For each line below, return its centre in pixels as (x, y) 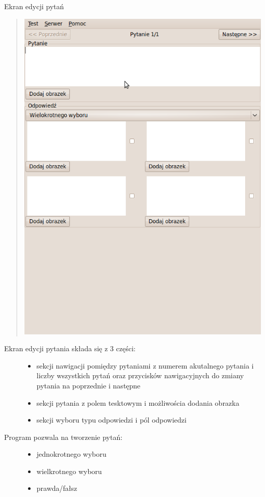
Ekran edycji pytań (34, 6)
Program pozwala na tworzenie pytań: (63, 437)
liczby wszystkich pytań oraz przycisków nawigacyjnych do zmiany (140, 375)
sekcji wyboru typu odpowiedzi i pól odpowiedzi (111, 420)
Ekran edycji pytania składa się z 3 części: (70, 348)
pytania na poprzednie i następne (88, 385)
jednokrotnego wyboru (71, 454)
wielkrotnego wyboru (69, 471)
